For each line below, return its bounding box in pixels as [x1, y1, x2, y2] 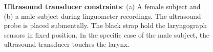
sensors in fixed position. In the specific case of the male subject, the [4, 29, 210, 39]
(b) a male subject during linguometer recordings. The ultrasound [4, 11, 201, 21]
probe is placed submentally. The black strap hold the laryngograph [4, 20, 207, 30]
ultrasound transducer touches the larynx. [4, 39, 129, 49]
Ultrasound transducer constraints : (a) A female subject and [4, 1, 201, 11]
